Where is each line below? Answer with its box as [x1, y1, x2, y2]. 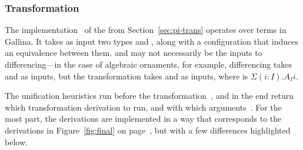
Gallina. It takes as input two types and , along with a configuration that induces [5, 35, 299, 47]
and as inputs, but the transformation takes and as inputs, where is [5, 69, 248, 82]
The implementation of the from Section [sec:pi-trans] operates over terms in [5, 24, 287, 36]
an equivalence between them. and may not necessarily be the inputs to [5, 46, 262, 59]
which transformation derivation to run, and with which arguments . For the [5, 101, 282, 113]
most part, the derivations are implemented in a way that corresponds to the [5, 112, 282, 125]
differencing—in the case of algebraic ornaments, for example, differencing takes [5, 58, 292, 70]
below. [5, 135, 28, 148]
